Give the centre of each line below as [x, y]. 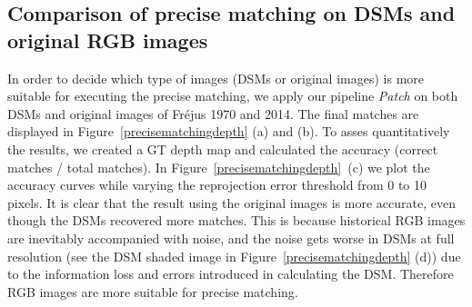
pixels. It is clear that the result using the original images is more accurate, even [231, 202]
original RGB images [108, 40]
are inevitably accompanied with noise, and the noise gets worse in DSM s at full [231, 238]
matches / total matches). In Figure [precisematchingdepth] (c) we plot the [219, 167]
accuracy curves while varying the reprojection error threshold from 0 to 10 [217, 185]
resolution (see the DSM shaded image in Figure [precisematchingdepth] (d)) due [234, 256]
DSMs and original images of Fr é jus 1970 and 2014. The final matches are [213, 113]
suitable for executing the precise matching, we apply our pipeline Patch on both [233, 96]
